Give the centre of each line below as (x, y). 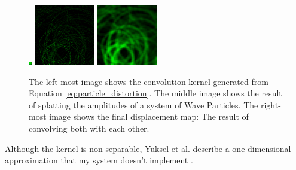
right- (271, 104)
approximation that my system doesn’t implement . (99, 160)
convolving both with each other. (89, 128)
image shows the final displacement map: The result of (149, 116)
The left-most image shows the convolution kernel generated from (149, 81)
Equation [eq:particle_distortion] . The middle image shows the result (155, 93)
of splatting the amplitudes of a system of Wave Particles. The (144, 104)
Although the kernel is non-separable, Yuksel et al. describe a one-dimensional (148, 148)
